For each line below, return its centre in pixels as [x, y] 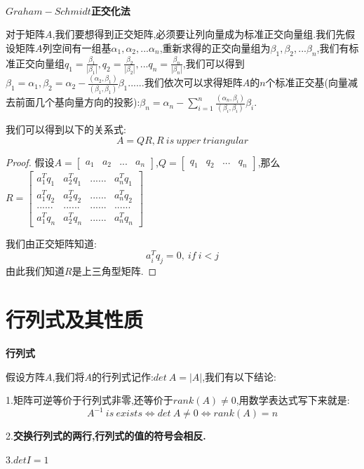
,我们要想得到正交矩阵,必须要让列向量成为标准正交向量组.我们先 [199, 34]
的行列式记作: [122, 376]
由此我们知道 [35, 271]
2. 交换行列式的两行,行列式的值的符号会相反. [106, 436]
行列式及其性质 [75, 319]
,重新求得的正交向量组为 [215, 47]
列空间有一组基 [77, 47]
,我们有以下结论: [240, 376]
